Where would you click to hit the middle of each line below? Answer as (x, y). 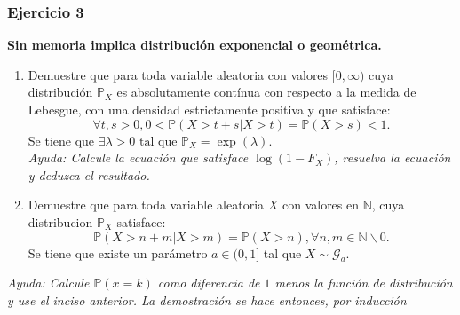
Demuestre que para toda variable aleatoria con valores (178, 74)
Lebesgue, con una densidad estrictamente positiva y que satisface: (209, 109)
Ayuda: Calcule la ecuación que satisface (138, 157)
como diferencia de (209, 283)
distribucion (60, 221)
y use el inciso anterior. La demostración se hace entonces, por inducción (207, 299)
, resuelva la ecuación (393, 157)
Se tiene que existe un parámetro (118, 252)
